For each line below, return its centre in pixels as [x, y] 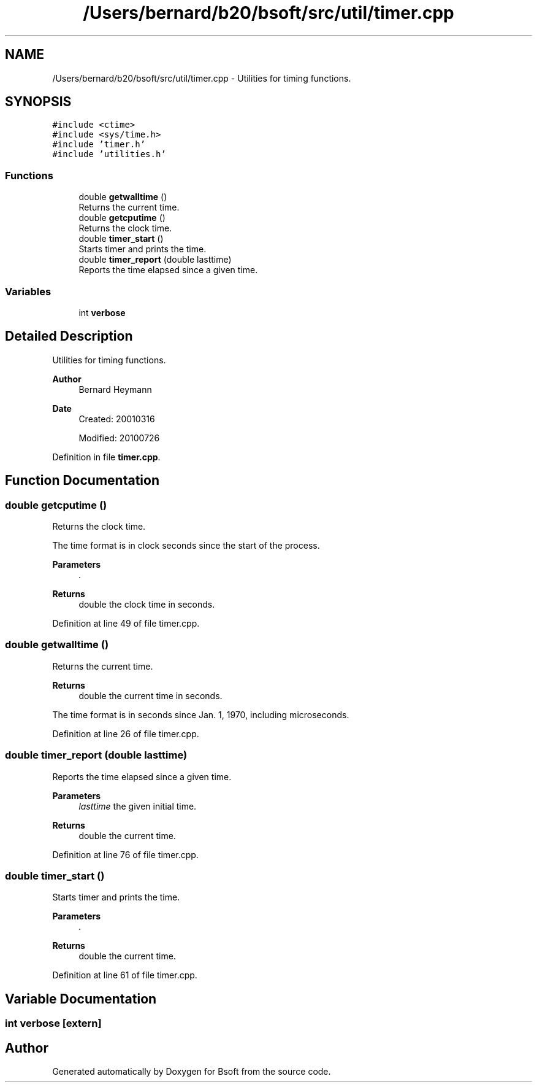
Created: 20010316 [117, 419]
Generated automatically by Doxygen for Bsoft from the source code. [192, 1071]
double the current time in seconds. [150, 695]
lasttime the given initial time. [138, 806]
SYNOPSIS [38, 102]
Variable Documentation [81, 999]
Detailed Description [69, 336]
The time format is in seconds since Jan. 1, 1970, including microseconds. [201, 714]
